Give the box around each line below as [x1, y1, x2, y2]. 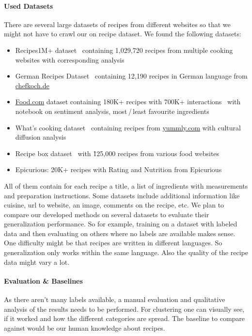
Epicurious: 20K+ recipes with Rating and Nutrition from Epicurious [15, 164, 222, 175]
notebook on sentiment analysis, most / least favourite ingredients [15, 106, 209, 116]
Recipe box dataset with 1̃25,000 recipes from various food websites [15, 148, 220, 158]
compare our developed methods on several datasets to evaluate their [4, 209, 209, 219]
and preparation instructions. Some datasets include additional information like [4, 190, 240, 200]
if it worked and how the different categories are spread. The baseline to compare [4, 313, 245, 323]
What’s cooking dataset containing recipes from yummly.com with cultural [15, 122, 241, 132]
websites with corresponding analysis [15, 54, 125, 64]
